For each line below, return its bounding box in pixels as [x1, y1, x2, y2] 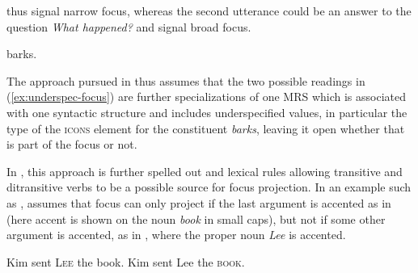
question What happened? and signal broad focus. [6, 18, 251, 35]
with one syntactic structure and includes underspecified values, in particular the [6, 103, 407, 120]
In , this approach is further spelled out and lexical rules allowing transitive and [6, 162, 403, 179]
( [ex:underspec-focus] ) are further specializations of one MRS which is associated [6, 88, 407, 105]
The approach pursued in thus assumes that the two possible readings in [6, 72, 365, 89]
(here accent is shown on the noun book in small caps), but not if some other [6, 210, 386, 227]
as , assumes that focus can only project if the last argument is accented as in [6, 194, 391, 211]
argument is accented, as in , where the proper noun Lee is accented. [6, 226, 346, 243]
